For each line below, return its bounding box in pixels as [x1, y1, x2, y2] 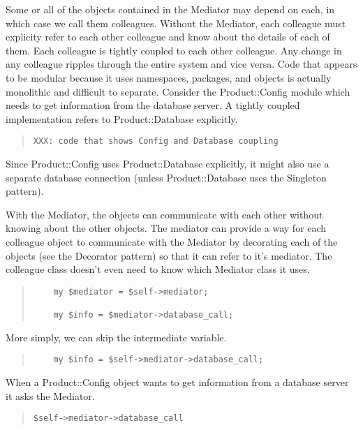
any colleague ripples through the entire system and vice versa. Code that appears [6, 57, 357, 71]
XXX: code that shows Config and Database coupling [33, 136, 279, 147]
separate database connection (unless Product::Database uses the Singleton [6, 170, 327, 184]
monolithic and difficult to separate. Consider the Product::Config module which [6, 84, 350, 98]
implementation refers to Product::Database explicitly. [6, 111, 238, 126]
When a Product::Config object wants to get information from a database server [6, 374, 349, 389]
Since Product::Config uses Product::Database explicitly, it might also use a [6, 156, 329, 170]
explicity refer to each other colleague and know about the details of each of [6, 29, 330, 44]
